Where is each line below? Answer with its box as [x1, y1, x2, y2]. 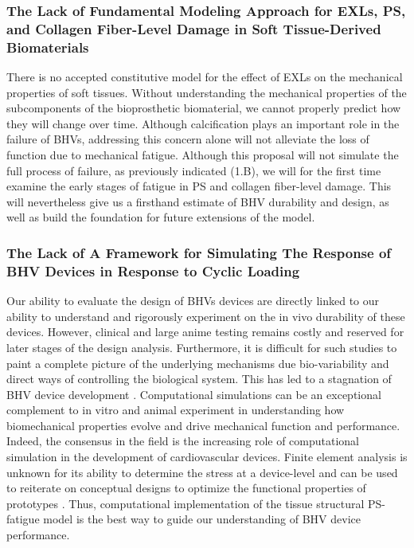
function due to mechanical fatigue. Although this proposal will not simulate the [6, 147, 399, 163]
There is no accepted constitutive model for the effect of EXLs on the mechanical [6, 68, 403, 85]
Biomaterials [6, 37, 89, 57]
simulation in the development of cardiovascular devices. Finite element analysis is [6, 448, 408, 465]
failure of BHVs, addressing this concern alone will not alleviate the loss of [6, 131, 369, 147]
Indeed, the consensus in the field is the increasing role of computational [6, 433, 360, 449]
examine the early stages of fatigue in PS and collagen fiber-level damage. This [6, 178, 392, 194]
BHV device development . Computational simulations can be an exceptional [6, 386, 381, 402]
